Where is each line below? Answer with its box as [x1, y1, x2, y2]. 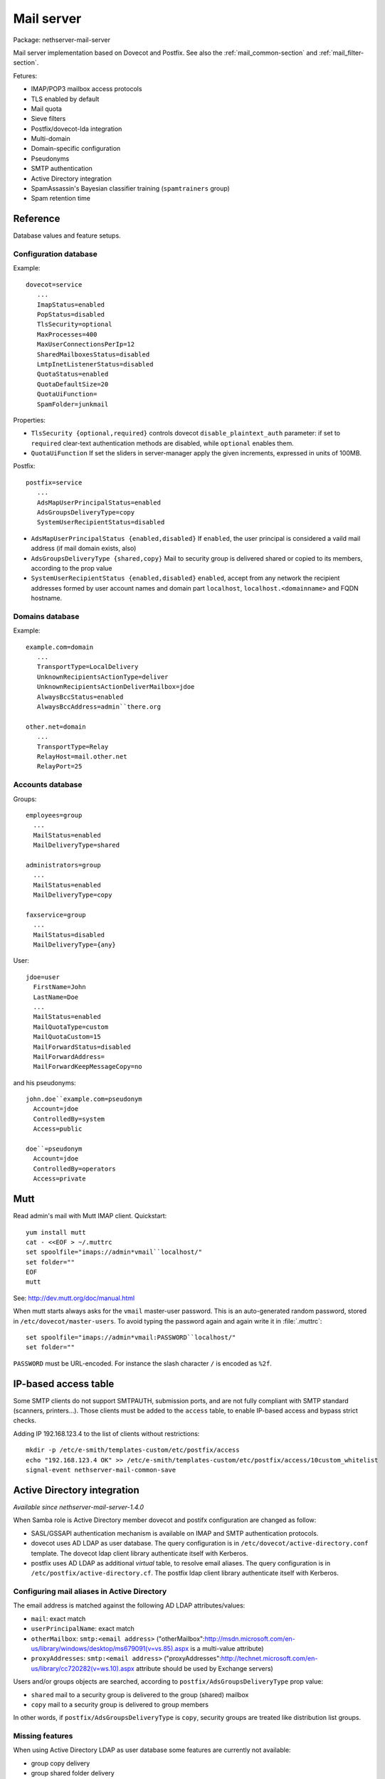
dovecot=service [26, 280, 83, 288]
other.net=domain [26, 722, 86, 731]
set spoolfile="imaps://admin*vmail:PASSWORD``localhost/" [26, 1334, 236, 1341]
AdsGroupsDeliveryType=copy [36, 509, 135, 517]
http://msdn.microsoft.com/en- [204, 1634, 295, 1643]
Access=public [33, 1125, 83, 1133]
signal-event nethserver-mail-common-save [26, 1466, 176, 1474]
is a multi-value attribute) [190, 1645, 264, 1652]
